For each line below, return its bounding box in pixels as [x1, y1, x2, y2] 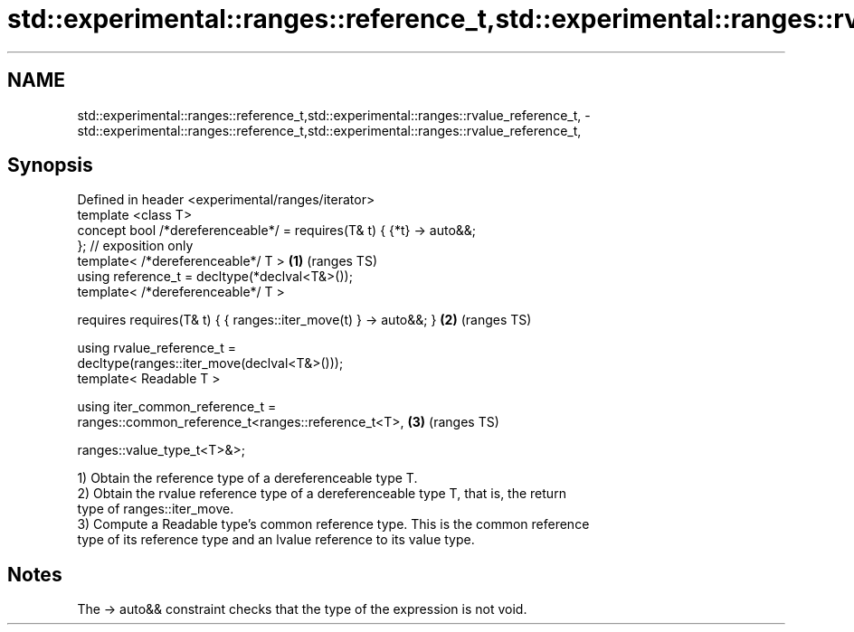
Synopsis [7, 154, 93, 177]
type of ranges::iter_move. [77, 501, 234, 517]
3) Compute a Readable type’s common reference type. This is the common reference [77, 516, 590, 533]
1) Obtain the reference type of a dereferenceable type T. [77, 470, 418, 486]
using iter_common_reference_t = [77, 399, 277, 415]
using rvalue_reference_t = [77, 340, 237, 356]
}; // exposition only [77, 238, 194, 254]
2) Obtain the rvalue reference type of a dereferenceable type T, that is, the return [77, 486, 566, 502]
